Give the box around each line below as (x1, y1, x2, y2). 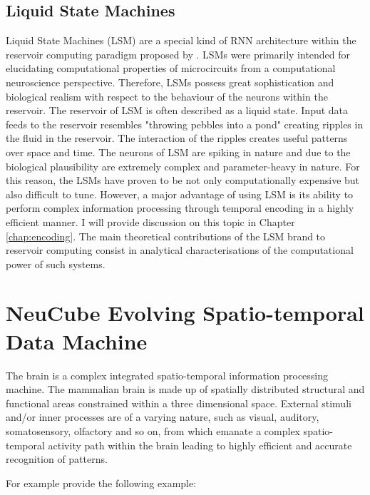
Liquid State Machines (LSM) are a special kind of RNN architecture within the (6, 33, 356, 48)
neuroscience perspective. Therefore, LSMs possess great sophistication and (6, 74, 334, 89)
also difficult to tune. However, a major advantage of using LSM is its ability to (6, 186, 354, 201)
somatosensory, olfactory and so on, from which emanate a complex (6, 423, 301, 438)
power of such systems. (6, 256, 106, 271)
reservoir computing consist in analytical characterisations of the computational (6, 243, 354, 257)
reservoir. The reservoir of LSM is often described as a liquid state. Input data (6, 103, 349, 118)
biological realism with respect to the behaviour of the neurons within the (6, 88, 328, 103)
